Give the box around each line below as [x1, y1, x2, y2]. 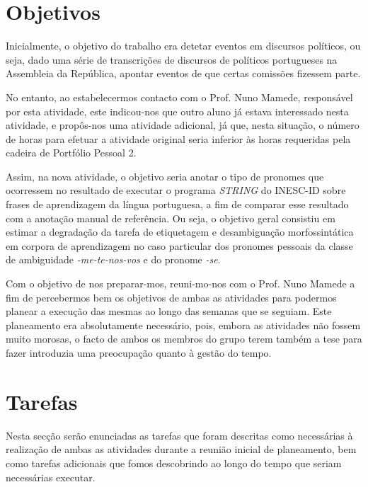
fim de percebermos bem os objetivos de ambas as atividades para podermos [6, 290, 337, 304]
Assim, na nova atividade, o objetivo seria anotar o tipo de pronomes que [6, 168, 324, 183]
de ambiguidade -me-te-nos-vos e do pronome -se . [6, 252, 221, 267]
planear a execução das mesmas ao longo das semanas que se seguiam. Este [6, 304, 332, 319]
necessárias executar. [6, 469, 96, 484]
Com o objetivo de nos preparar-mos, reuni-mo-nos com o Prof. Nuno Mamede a [6, 276, 355, 291]
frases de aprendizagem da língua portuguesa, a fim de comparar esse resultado [6, 197, 349, 212]
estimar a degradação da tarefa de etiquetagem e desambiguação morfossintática [6, 224, 354, 239]
